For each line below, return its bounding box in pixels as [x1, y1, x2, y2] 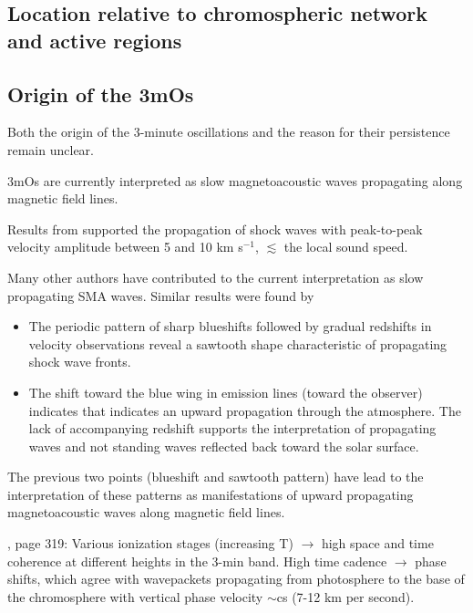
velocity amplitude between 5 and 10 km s [7, 237, 243, 256]
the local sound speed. [283, 237, 408, 256]
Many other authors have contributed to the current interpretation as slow [7, 267, 424, 286]
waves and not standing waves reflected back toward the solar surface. [28, 436, 419, 455]
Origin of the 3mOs [7, 79, 194, 108]
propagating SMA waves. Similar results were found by [7, 286, 314, 305]
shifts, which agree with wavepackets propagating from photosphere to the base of [7, 569, 465, 588]
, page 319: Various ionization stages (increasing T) [7, 534, 293, 553]
